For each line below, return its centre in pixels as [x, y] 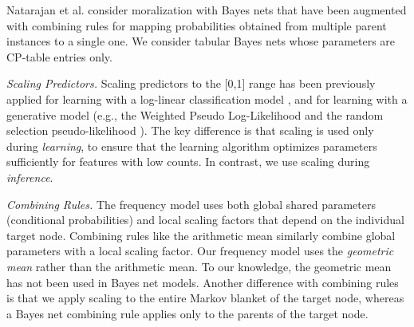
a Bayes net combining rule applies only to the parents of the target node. [187, 313]
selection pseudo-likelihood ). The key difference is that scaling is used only [190, 130]
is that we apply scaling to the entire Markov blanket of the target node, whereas [205, 298]
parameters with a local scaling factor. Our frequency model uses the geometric [200, 251]
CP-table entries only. [59, 56]
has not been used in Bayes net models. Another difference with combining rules [203, 282]
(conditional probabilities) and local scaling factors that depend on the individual [205, 220]
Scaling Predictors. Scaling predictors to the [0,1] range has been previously [191, 83]
